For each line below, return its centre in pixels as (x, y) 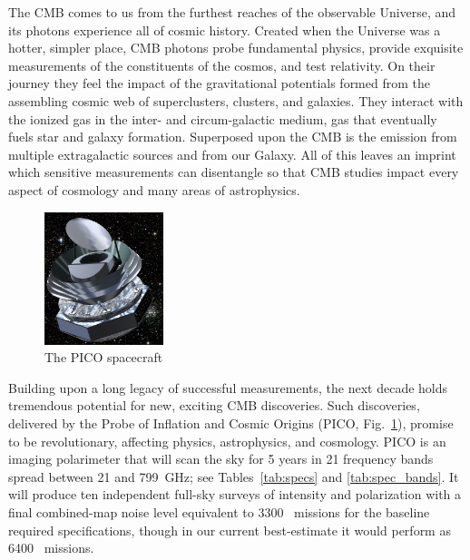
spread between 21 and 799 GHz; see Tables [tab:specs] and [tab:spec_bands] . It (234, 476)
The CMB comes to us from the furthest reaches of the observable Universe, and (232, 12)
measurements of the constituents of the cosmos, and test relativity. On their (222, 65)
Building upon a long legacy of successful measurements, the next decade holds (228, 387)
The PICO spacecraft (104, 357)
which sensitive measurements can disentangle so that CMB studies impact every (234, 172)
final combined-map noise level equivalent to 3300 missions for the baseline (219, 512)
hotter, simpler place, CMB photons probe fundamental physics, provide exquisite (236, 48)
